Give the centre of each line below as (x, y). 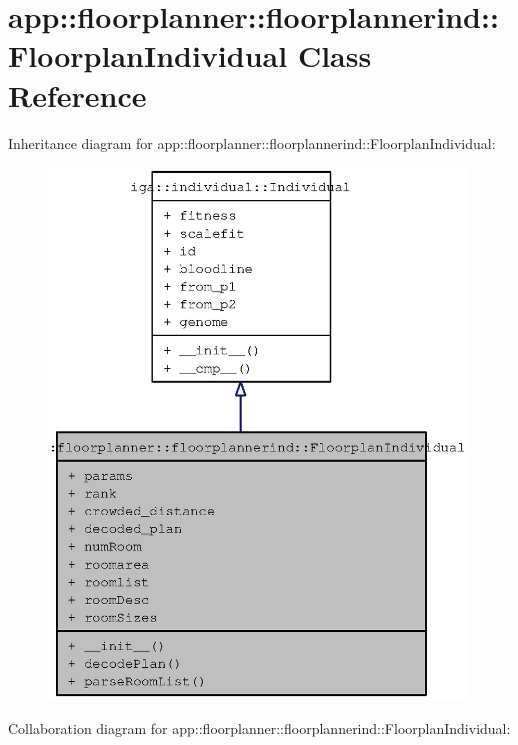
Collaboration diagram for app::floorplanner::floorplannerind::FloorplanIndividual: (259, 728)
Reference (77, 94)
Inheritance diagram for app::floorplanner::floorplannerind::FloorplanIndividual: (252, 142)
